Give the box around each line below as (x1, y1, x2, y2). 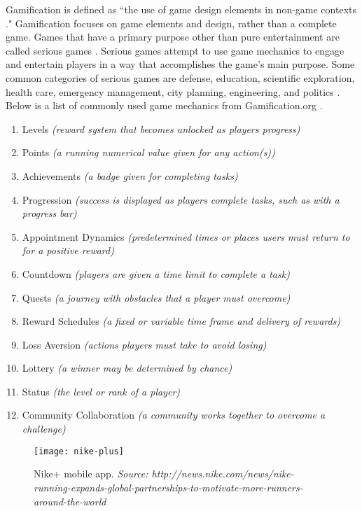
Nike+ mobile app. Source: (34, 466, 148, 481)
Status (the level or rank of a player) (22, 384, 181, 398)
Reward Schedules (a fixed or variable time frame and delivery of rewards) (22, 314, 341, 328)
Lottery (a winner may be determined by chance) (22, 360, 232, 375)
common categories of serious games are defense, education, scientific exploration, (6, 70, 355, 85)
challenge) (22, 421, 66, 436)
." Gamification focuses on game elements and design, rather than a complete (6, 15, 337, 30)
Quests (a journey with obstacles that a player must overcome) (22, 290, 291, 304)
